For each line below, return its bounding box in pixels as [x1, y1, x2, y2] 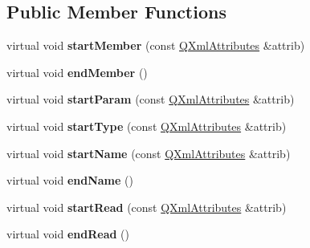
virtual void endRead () [6, 226, 129, 242]
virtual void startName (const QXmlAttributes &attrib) [6, 144, 291, 161]
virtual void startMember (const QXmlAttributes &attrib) [6, 37, 305, 54]
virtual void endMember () [6, 63, 148, 80]
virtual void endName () [6, 172, 133, 189]
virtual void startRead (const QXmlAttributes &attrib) [6, 198, 287, 215]
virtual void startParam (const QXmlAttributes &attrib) [6, 91, 295, 108]
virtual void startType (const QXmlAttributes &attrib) [6, 117, 287, 134]
